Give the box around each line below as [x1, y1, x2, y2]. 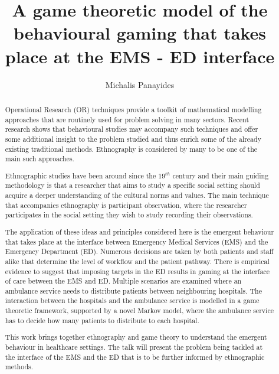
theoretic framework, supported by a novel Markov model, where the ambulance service [5, 305, 274, 316]
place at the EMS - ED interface [5, 44, 275, 68]
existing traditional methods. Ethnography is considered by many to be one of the [5, 144, 258, 154]
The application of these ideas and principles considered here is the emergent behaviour [5, 226, 274, 236]
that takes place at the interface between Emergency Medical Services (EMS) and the [5, 236, 268, 246]
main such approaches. [5, 154, 74, 164]
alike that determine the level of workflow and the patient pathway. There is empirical [5, 256, 270, 266]
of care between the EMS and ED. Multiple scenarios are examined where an [5, 276, 242, 286]
